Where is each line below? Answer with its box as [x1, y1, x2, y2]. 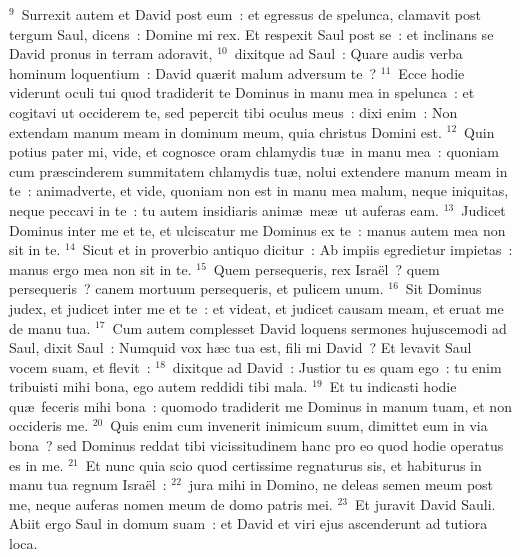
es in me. [9, 454, 64, 475]
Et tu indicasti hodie [329, 376, 457, 397]
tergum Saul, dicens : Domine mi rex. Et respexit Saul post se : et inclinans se [9, 23, 494, 44]
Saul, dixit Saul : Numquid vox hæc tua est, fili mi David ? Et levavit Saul [9, 337, 472, 358]
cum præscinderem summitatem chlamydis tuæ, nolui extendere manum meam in [9, 160, 508, 181]
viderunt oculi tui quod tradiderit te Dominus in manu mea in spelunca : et [9, 82, 475, 103]
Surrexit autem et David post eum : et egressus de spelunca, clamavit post [21, 4, 481, 24]
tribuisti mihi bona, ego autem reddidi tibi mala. [9, 376, 308, 397]
